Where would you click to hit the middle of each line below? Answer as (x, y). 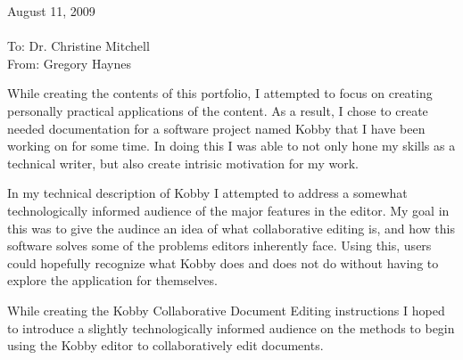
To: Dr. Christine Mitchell (79, 46)
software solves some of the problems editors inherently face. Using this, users (219, 245)
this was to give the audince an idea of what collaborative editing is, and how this (231, 228)
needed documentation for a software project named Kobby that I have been (216, 128)
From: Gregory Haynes (69, 63)
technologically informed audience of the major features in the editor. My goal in (228, 210)
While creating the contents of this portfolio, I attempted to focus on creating (220, 93)
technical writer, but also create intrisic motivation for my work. (183, 163)
